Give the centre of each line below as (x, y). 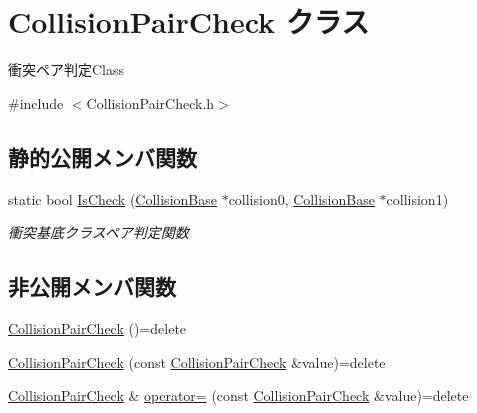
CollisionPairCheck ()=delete (97, 327)
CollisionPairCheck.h (150, 102)
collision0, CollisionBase (301, 198)
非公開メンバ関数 (92, 286)
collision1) (417, 198)
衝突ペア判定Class (66, 69)
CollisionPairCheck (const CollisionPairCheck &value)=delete (197, 361)
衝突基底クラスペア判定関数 (98, 232)
